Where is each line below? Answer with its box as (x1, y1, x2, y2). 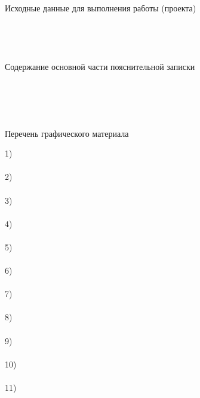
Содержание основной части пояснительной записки (5, 60, 195, 72)
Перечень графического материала (5, 127, 129, 139)
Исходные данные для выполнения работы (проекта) (5, 1, 196, 14)
